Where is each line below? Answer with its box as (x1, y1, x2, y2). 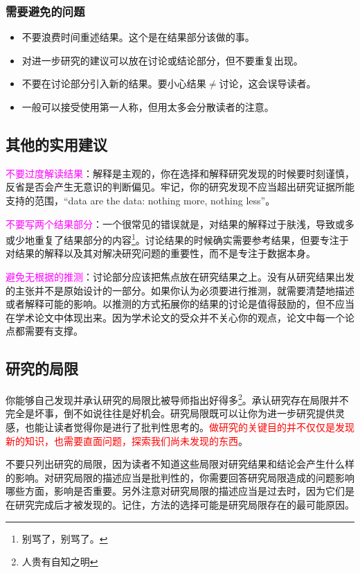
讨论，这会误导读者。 (219, 76, 316, 91)
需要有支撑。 (24, 324, 83, 338)
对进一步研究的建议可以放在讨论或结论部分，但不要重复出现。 (21, 53, 303, 67)
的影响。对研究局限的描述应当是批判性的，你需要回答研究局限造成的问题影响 (6, 470, 354, 484)
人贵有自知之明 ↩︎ (21, 554, 98, 569)
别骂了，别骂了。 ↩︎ (21, 531, 108, 545)
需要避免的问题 (6, 2, 85, 19)
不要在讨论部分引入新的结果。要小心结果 (21, 76, 206, 91)
